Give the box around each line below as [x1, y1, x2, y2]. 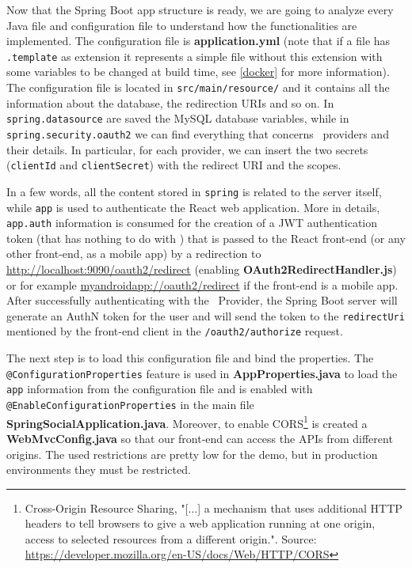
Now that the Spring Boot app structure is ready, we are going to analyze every [6, 2, 394, 17]
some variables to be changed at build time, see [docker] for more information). [6, 63, 390, 80]
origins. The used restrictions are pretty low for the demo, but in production [6, 445, 378, 462]
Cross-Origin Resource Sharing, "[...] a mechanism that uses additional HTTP [25, 499, 402, 516]
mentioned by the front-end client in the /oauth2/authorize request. [6, 323, 343, 339]
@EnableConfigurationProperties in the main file [6, 396, 254, 412]
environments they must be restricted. [6, 461, 191, 478]
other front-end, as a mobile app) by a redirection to [6, 245, 261, 262]
